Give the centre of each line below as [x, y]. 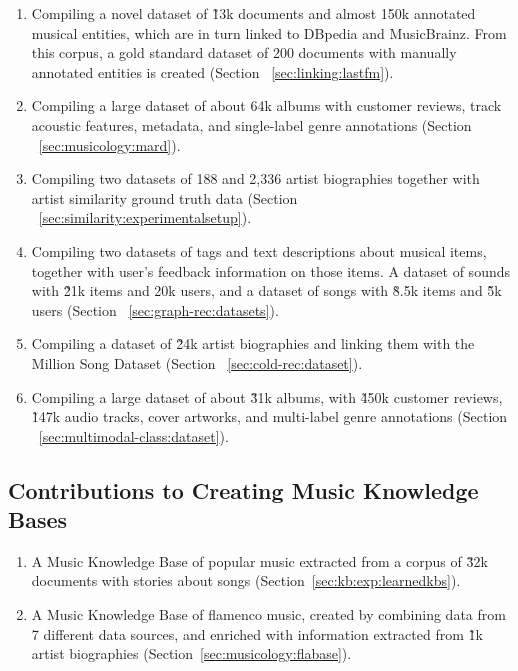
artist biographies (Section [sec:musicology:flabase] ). [191, 653]
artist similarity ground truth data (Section [164, 197]
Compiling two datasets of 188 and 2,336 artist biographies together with [255, 178]
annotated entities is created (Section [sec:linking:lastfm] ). [212, 71]
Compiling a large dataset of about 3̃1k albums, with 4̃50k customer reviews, [267, 396]
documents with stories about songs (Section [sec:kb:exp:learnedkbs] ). [246, 580]
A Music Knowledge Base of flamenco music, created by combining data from [268, 614]
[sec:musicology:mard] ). [109, 144]
